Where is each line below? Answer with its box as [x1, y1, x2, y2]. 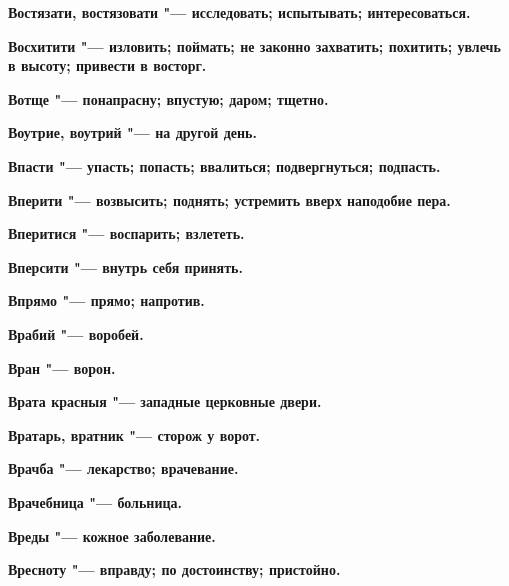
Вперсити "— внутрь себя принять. [8, 256, 243, 277]
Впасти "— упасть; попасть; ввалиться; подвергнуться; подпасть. [8, 155, 441, 176]
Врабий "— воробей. [8, 323, 144, 344]
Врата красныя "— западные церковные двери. [8, 391, 322, 412]
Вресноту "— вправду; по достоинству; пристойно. [8, 559, 341, 580]
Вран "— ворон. [8, 357, 116, 378]
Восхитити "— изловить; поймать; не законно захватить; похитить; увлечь [8, 35, 501, 56]
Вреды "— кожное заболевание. [8, 525, 216, 546]
